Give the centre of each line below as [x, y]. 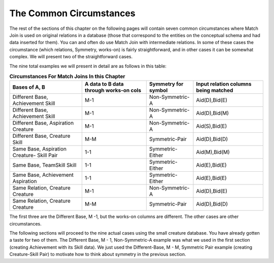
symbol [158, 90]
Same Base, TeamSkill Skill [44, 165]
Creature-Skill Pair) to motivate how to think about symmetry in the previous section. [98, 254]
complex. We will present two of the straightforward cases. [71, 57]
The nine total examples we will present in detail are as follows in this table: [88, 66]
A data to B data [104, 84]
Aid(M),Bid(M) [213, 152]
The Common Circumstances [72, 13]
